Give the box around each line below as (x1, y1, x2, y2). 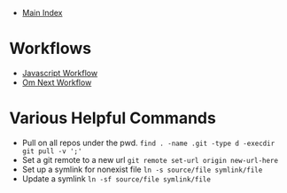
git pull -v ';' (21, 146, 82, 156)
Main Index (21, 8, 63, 18)
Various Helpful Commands (9, 108, 217, 128)
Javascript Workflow (21, 67, 98, 78)
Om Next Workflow (21, 77, 92, 88)
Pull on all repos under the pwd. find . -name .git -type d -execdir (21, 137, 275, 148)
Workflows (9, 39, 91, 58)
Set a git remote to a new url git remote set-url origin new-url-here (21, 154, 279, 165)
